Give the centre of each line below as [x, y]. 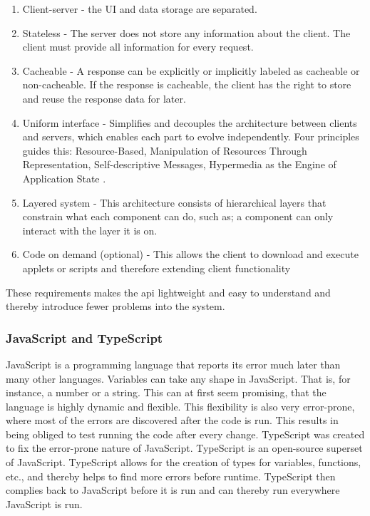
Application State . [64, 178]
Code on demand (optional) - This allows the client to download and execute [190, 254]
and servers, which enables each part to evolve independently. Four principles [191, 136]
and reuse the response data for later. [104, 98]
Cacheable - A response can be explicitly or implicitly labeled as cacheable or [191, 70]
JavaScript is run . [44, 504]
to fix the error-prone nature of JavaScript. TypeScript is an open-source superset [184, 448]
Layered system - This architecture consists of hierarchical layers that [174, 202]
